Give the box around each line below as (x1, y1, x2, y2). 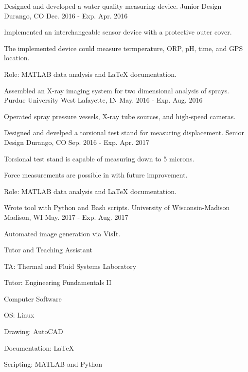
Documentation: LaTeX (4, 342, 74, 353)
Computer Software (4, 293, 62, 303)
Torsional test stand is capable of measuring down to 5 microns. (4, 153, 195, 163)
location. (4, 53, 30, 63)
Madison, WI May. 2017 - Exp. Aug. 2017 (4, 212, 128, 222)
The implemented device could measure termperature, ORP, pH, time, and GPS (4, 43, 243, 53)
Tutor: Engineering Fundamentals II (4, 277, 112, 287)
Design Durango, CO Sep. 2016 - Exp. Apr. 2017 (4, 137, 149, 147)
